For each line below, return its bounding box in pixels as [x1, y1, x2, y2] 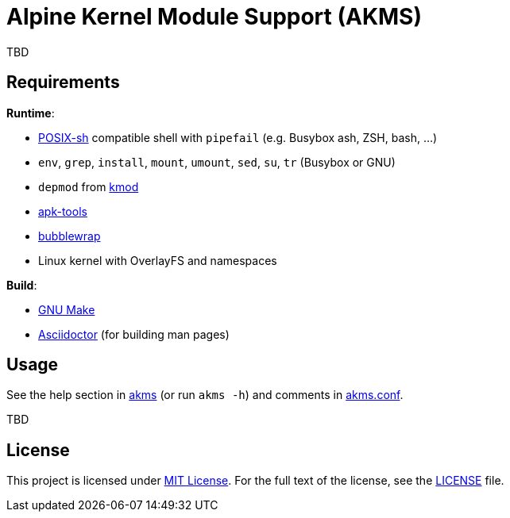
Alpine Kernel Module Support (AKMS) [6, 3, 423, 30]
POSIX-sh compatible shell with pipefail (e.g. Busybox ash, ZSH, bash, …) [38, 130, 438, 144]
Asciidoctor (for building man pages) [38, 327, 230, 341]
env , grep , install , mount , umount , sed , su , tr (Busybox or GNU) [38, 155, 396, 169]
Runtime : [6, 106, 55, 120]
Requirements [6, 72, 120, 93]
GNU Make [38, 302, 95, 317]
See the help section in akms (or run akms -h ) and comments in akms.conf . [6, 388, 404, 402]
